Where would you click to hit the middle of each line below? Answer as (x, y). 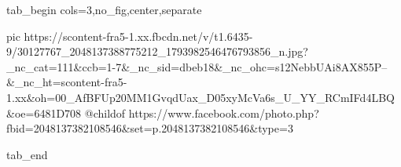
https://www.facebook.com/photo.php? (224, 113)
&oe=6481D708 (44, 113)
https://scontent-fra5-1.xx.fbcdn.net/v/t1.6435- (138, 36)
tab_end (27, 154)
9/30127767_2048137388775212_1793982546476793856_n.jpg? (157, 51)
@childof (105, 113)
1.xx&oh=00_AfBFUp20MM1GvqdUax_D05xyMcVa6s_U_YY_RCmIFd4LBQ (200, 97)
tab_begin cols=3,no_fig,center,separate (104, 9)
